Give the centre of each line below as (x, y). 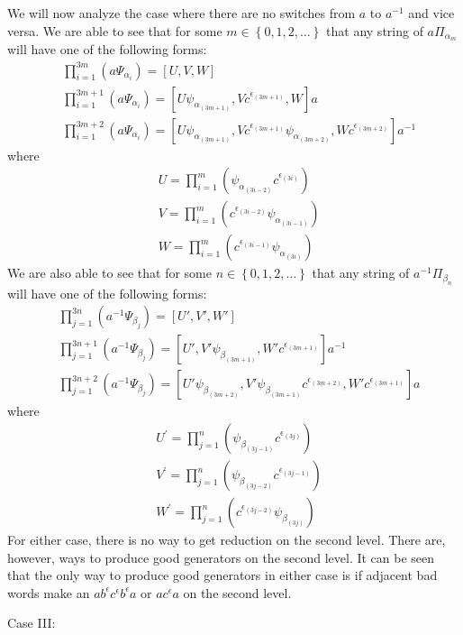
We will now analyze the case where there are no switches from (182, 13)
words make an (49, 592)
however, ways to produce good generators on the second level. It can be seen (221, 557)
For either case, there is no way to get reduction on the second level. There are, (227, 540)
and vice (431, 13)
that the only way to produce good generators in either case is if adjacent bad (222, 575)
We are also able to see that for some (109, 273)
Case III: (32, 623)
